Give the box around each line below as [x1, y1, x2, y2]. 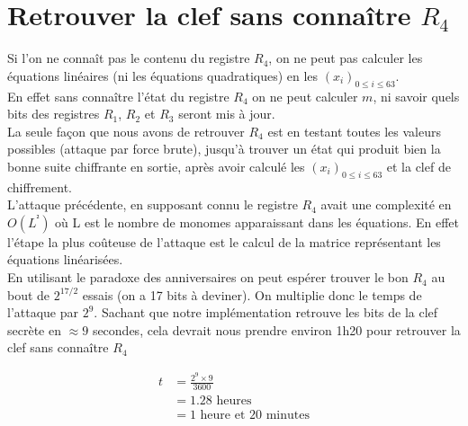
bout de [7, 285, 50, 304]
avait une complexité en [320, 195, 452, 214]
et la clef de [386, 156, 451, 175]
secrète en [7, 320, 61, 339]
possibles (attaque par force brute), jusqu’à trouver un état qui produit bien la [7, 139, 441, 158]
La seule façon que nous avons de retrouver [7, 121, 245, 140]
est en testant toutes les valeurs [267, 121, 441, 140]
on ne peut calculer [252, 86, 358, 105]
